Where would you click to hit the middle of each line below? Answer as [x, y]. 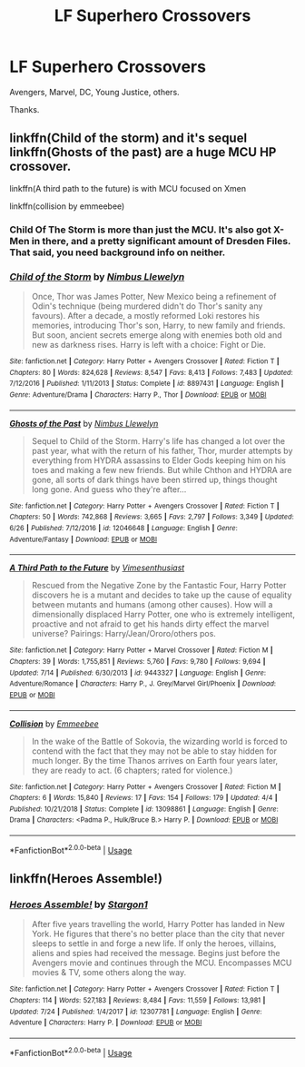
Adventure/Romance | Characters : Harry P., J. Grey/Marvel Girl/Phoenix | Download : [143, 684]
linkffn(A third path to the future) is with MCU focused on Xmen [128, 188]
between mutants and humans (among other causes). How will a [152, 605]
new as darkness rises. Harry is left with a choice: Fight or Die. [148, 344]
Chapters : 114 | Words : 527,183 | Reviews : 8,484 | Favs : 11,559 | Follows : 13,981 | [138, 1001]
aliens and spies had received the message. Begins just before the [156, 953]
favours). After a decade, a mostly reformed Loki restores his [146, 315]
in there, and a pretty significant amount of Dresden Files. [161, 241]
